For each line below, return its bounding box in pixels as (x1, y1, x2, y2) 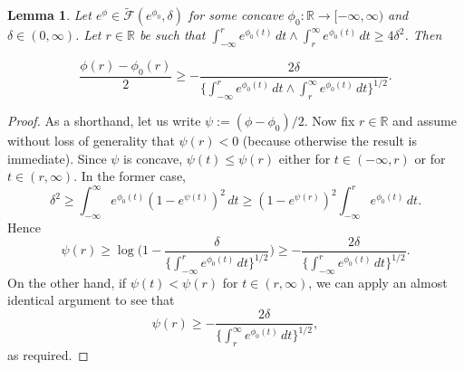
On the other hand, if (7, 272, 127, 291)
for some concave (188, 5, 284, 24)
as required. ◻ (7, 346, 89, 365)
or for (414, 148, 446, 167)
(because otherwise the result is (242, 130, 417, 149)
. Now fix (304, 110, 355, 129)
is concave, (123, 148, 183, 167)
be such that (139, 25, 206, 44)
